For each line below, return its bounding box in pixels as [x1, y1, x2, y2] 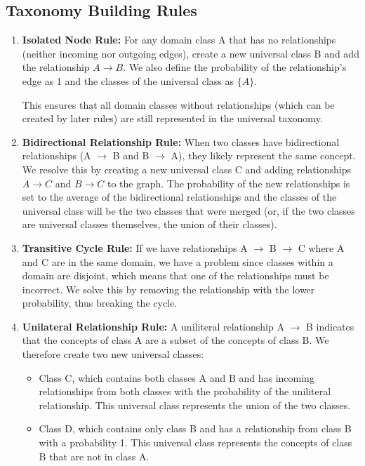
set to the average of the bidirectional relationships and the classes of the [22, 189, 337, 204]
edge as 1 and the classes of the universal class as [22, 73, 234, 88]
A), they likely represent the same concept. [171, 148, 356, 163]
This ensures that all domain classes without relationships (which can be [22, 97, 335, 112]
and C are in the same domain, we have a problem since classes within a [22, 254, 333, 269]
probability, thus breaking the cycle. [22, 295, 178, 310]
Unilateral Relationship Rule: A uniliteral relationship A [22, 319, 284, 333]
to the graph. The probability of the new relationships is [107, 175, 350, 190]
